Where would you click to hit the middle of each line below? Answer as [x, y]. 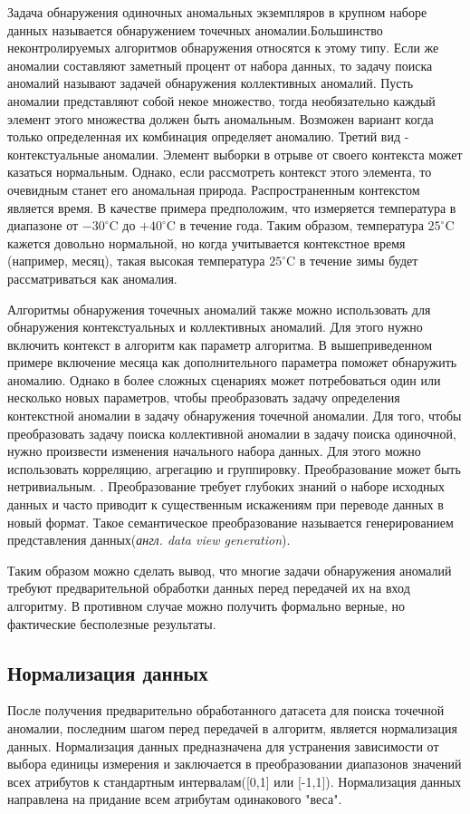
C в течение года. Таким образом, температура [295, 225]
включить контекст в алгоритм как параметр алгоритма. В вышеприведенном [220, 344]
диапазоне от [43, 225]
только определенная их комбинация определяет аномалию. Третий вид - [208, 136]
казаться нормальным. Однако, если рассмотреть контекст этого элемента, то [220, 172]
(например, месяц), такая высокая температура [136, 261]
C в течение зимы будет [352, 261]
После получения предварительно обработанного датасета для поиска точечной [226, 710]
